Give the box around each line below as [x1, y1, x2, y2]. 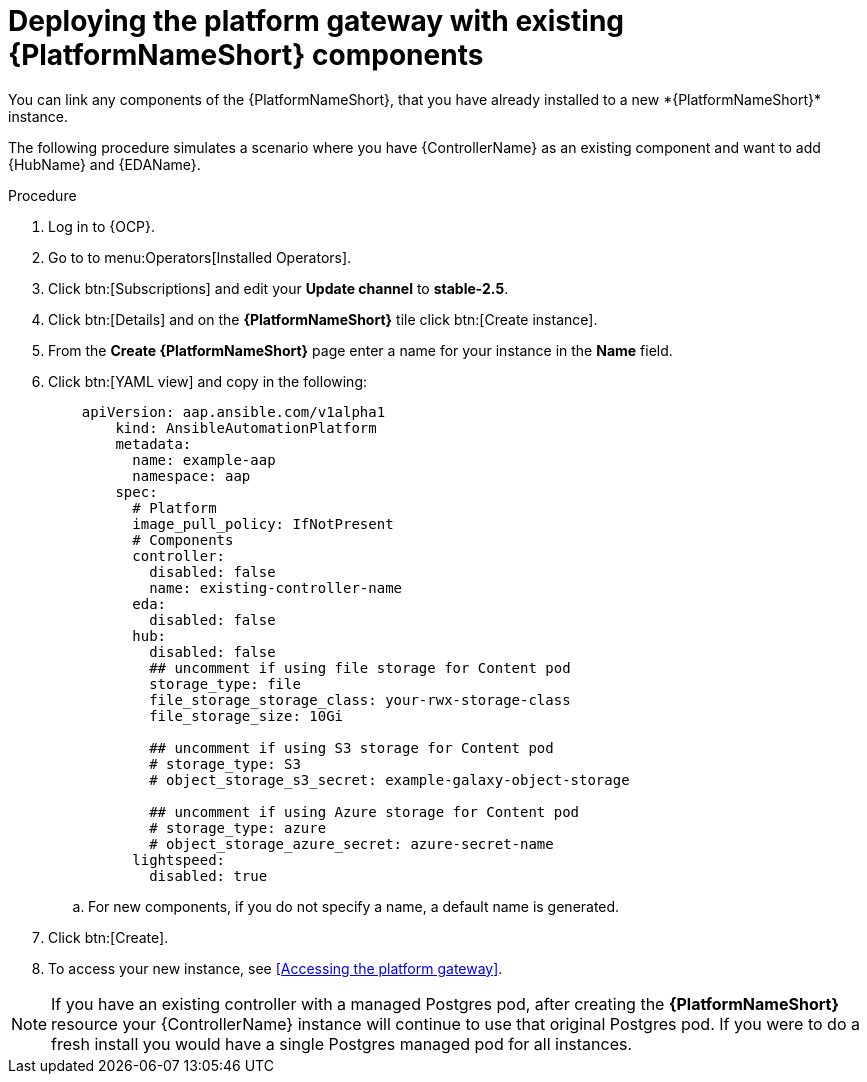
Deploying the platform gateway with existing [8, 4, 625, 38]
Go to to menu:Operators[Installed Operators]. [48, 248, 352, 266]
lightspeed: [132, 851, 226, 868]
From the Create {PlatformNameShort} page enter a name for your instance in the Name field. [48, 341, 673, 359]
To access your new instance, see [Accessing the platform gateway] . [48, 959, 503, 977]
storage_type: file [149, 675, 301, 692]
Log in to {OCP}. [48, 217, 156, 235]
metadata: [115, 435, 192, 452]
